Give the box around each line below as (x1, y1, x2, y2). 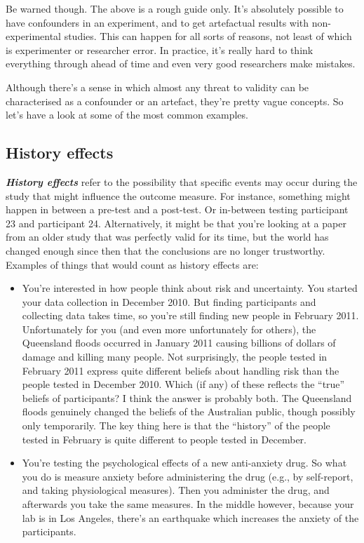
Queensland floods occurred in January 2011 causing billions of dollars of (22, 335, 336, 350)
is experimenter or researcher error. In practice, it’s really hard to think (6, 42, 314, 57)
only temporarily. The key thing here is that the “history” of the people (22, 418, 330, 433)
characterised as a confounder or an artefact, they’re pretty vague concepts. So (6, 93, 344, 108)
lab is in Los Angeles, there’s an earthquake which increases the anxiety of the (22, 510, 359, 525)
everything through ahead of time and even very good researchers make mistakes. (6, 56, 356, 71)
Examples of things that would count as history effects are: (6, 257, 259, 271)
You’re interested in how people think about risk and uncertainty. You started (22, 281, 358, 295)
